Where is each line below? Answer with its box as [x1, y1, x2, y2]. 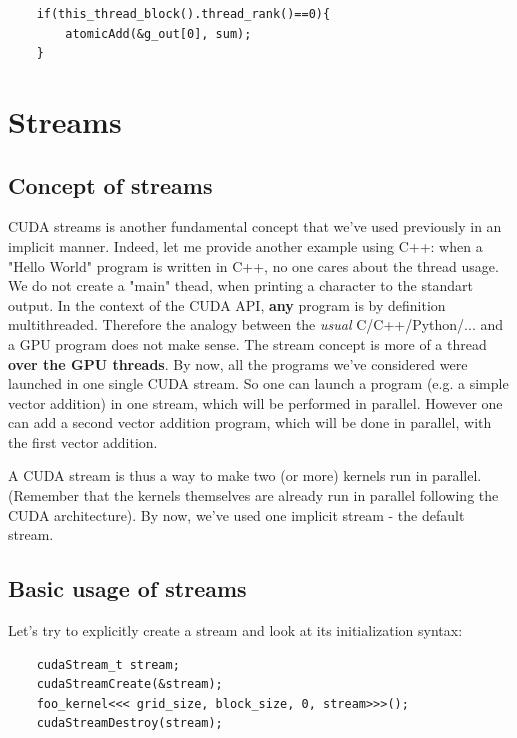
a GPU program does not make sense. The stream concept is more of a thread [8, 333, 487, 354]
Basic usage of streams [8, 573, 247, 604]
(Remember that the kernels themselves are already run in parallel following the [8, 485, 499, 506]
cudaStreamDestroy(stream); [36, 716, 223, 731]
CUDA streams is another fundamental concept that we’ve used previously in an [8, 216, 502, 237]
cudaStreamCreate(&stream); [36, 677, 223, 692]
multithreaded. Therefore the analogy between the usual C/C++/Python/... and [8, 314, 504, 335]
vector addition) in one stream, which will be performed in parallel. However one [8, 392, 503, 413]
